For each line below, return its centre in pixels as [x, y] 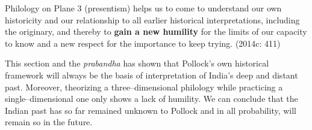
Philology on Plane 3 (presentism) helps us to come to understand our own [143, 8]
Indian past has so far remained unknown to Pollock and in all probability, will [151, 110]
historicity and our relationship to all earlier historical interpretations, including [152, 19]
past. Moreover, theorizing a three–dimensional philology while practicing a [144, 87]
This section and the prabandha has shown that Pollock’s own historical [137, 63]
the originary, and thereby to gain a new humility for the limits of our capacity [156, 31]
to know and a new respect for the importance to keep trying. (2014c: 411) [143, 43]
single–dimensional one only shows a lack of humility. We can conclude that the [151, 99]
